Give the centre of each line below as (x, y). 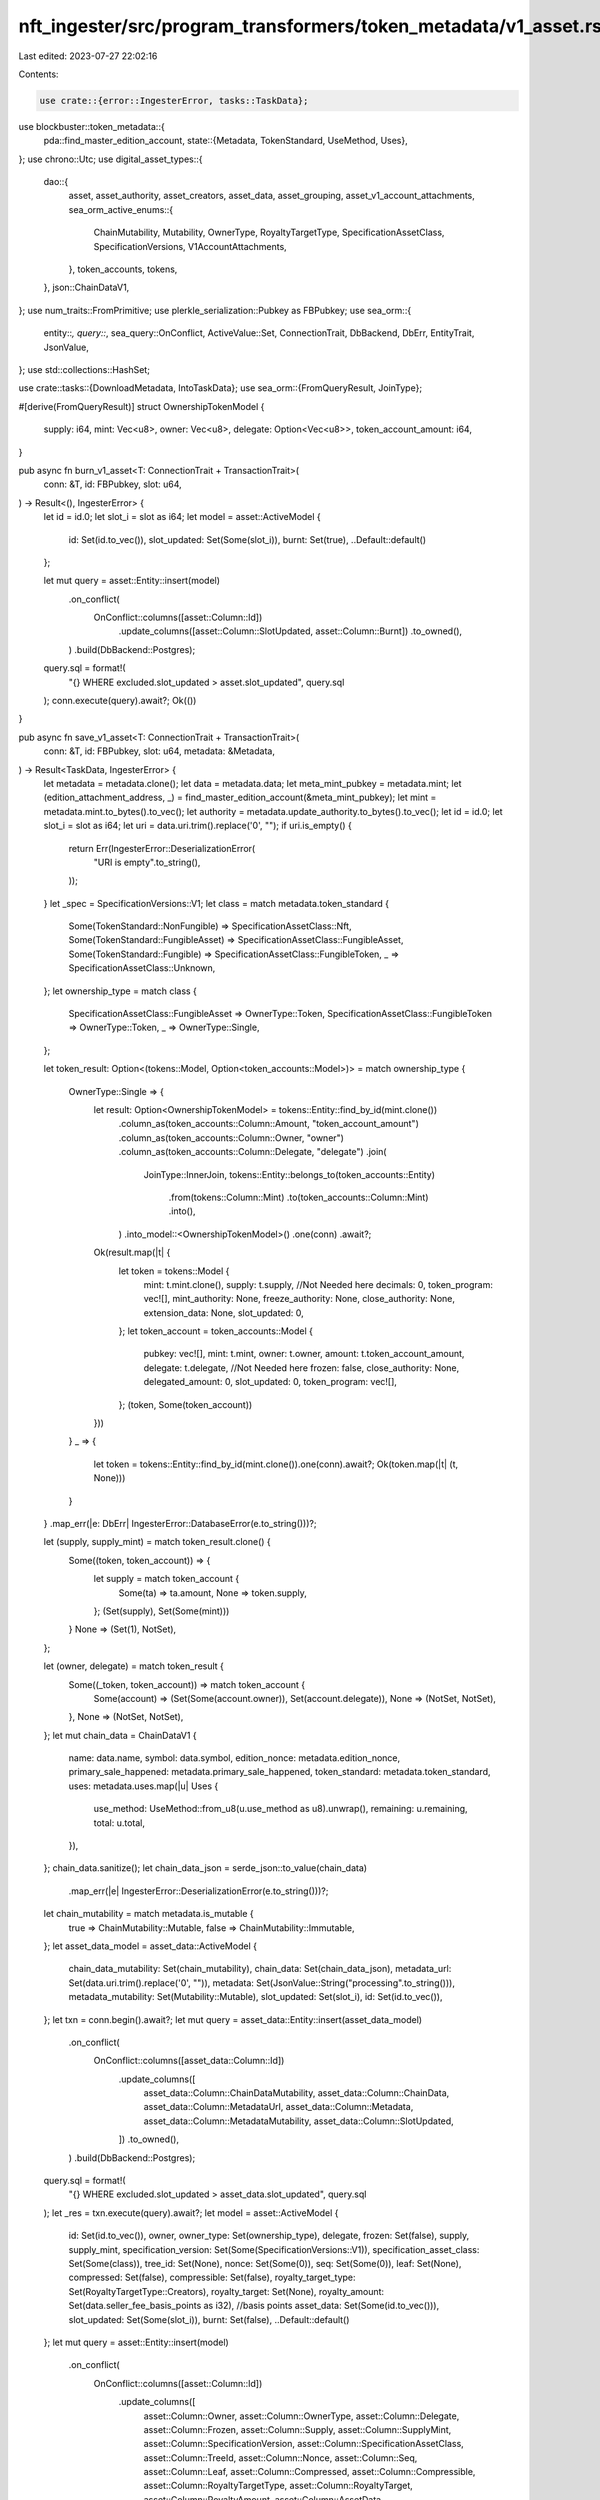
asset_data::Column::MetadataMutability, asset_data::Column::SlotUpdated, (298, 2121)
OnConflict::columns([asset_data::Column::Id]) (189, 2061)
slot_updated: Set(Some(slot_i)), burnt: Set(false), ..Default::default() (209, 2319)
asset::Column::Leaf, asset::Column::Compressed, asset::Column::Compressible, (309, 2472)
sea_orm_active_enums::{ (121, 209)
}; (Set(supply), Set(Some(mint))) (161, 1611)
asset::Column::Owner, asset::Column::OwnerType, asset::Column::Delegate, (301, 2416)
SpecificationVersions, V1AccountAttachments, (190, 246)
